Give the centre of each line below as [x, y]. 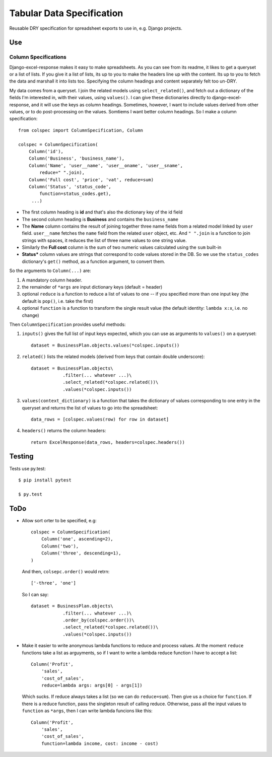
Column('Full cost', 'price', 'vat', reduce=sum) [91, 180]
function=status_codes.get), [76, 194]
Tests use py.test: [28, 468]
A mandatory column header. [52, 280]
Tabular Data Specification [66, 13]
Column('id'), [46, 151]
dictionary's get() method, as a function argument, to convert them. [94, 261]
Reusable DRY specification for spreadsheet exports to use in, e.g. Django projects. [96, 28]
